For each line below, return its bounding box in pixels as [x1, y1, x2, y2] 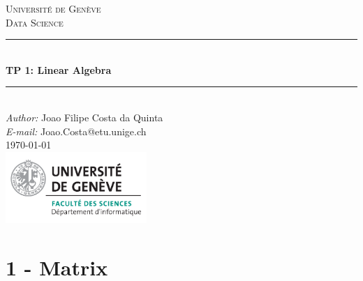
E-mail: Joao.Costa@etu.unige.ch [6, 123, 147, 138]
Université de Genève [6, 1, 101, 15]
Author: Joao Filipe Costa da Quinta [6, 109, 163, 124]
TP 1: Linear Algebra [6, 62, 112, 77]
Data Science [6, 15, 64, 29]
